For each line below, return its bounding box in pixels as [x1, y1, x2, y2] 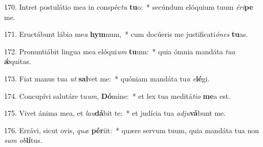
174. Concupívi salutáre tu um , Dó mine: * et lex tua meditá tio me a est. [4, 90, 231, 101]
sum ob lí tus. [4, 135, 42, 145]
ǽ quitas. [4, 56, 31, 67]
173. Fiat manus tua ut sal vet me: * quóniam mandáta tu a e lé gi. [4, 73, 210, 83]
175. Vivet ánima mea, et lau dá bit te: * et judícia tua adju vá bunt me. [4, 108, 226, 118]
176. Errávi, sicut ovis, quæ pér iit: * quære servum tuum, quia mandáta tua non [4, 124, 259, 135]
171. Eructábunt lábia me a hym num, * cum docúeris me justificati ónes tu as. [4, 29, 248, 39]
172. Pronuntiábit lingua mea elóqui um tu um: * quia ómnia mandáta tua [4, 46, 235, 56]
